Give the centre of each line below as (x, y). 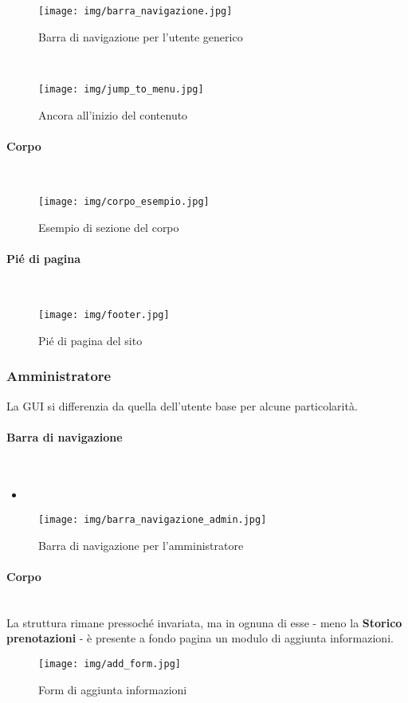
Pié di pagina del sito (90, 340)
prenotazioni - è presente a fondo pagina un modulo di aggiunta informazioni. (200, 638)
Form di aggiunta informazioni (113, 689)
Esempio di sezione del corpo (109, 228)
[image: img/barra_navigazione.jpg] (135, 11)
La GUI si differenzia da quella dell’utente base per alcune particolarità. (182, 405)
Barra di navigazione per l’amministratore (141, 545)
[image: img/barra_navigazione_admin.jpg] (153, 520)
